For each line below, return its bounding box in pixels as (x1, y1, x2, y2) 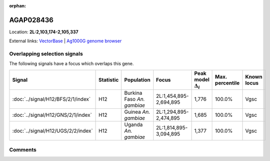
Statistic (98, 77, 119, 83)
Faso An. (124, 96, 145, 103)
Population (124, 77, 151, 83)
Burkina (124, 89, 143, 96)
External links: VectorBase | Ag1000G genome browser (9, 38, 122, 44)
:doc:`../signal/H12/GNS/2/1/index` (12, 112, 92, 119)
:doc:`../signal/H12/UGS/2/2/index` (12, 127, 93, 134)
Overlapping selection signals (9, 50, 83, 57)
